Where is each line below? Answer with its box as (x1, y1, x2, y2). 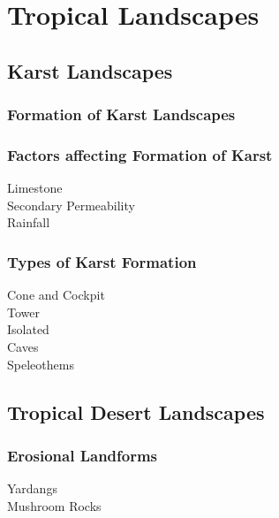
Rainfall (7, 213, 50, 232)
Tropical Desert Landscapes (7, 398, 265, 425)
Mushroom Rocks (7, 496, 102, 514)
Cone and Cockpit (7, 286, 105, 304)
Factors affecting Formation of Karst (7, 143, 273, 165)
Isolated (7, 320, 49, 339)
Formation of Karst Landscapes (7, 103, 236, 126)
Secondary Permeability (7, 195, 135, 214)
